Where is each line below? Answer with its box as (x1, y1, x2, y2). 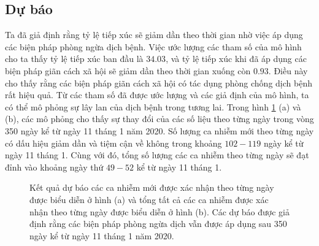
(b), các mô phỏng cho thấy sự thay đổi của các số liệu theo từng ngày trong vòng (5, 112, 314, 125)
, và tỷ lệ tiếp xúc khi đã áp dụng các (166, 52, 307, 65)
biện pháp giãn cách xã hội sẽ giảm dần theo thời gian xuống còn (5, 64, 251, 77)
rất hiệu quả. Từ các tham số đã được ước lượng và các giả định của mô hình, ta (5, 88, 309, 101)
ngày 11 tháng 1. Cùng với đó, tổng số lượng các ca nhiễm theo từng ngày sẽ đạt (5, 148, 309, 161)
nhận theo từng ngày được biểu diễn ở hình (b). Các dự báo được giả (29, 205, 290, 218)
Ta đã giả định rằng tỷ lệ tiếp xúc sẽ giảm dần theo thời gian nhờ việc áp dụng (5, 28, 303, 41)
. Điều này (268, 64, 308, 77)
